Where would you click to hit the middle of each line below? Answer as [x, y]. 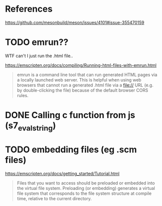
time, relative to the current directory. [54, 198]
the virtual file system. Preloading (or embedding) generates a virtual [86, 188]
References [29, 9]
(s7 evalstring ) [30, 126]
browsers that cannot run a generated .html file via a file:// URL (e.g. [85, 85]
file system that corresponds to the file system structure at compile [84, 193]
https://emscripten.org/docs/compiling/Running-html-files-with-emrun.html [81, 65]
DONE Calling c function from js [70, 115]
